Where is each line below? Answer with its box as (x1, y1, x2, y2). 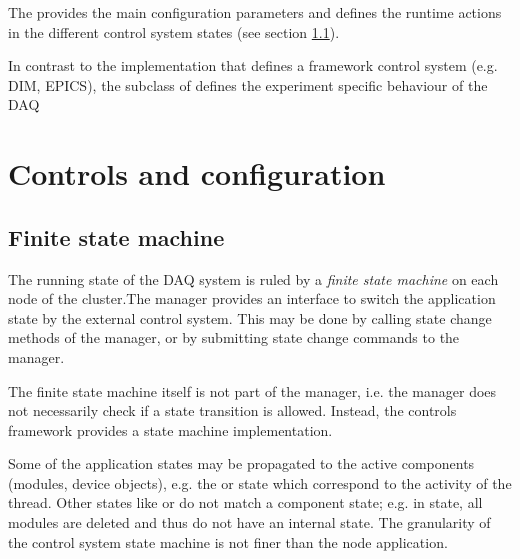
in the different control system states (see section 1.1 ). (8, 21, 340, 42)
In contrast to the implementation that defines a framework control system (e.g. (8, 55, 498, 76)
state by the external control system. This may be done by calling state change (8, 307, 492, 328)
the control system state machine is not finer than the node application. (8, 531, 448, 552)
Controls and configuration (8, 153, 386, 194)
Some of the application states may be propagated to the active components (8, 453, 475, 474)
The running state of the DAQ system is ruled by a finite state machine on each (8, 268, 499, 289)
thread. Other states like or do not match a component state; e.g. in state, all (8, 492, 483, 513)
